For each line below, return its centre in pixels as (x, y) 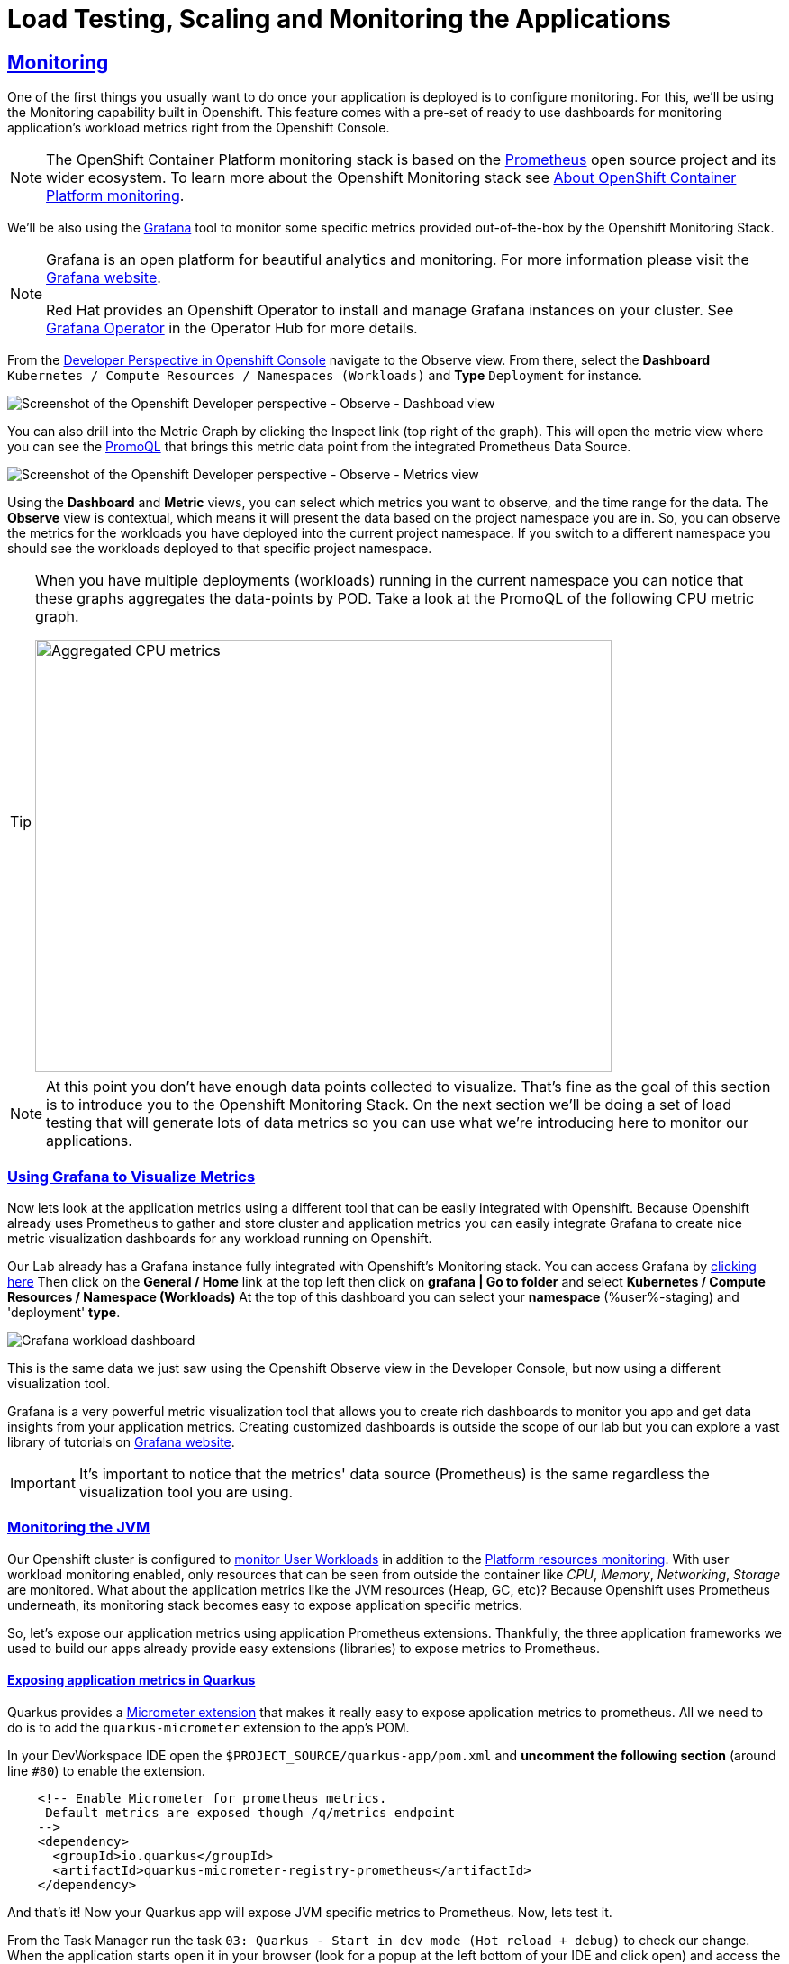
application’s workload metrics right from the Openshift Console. (199, 128)
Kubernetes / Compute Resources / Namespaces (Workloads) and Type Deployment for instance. (325, 376)
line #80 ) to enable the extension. (106, 1770)
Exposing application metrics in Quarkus (131, 1680)
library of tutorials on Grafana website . (121, 1441)
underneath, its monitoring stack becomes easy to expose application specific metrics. (265, 1605)
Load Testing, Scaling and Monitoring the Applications (339, 19)
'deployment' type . (64, 1312)
